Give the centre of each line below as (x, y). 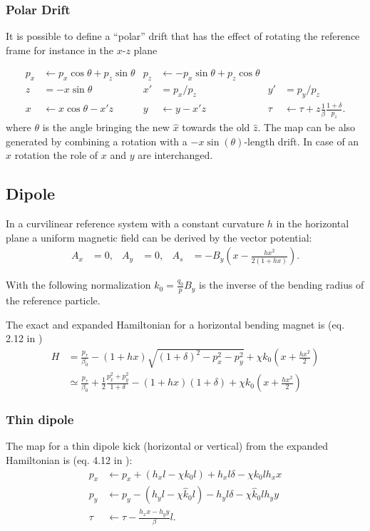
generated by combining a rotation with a (97, 141)
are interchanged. (175, 155)
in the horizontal (313, 223)
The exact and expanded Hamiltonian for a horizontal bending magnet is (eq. (175, 324)
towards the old (216, 127)
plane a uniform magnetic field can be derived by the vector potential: (159, 237)
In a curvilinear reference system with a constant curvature (135, 223)
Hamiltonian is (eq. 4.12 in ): (69, 459)
